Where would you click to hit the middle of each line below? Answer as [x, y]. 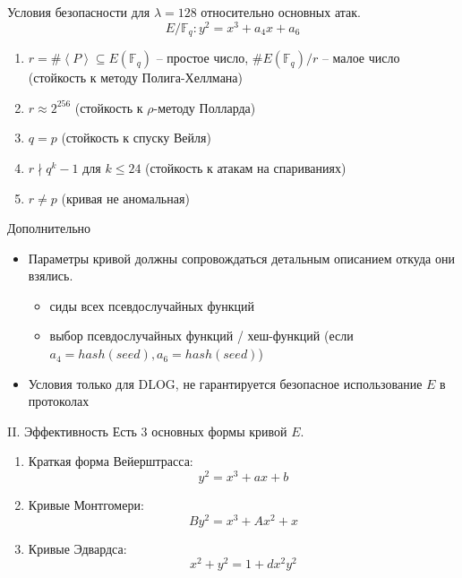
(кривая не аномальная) [125, 198]
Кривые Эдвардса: [77, 548]
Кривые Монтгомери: [86, 505]
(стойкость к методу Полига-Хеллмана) [136, 78]
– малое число [361, 58]
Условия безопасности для [79, 12]
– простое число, [202, 58]
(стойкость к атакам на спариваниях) [246, 167]
